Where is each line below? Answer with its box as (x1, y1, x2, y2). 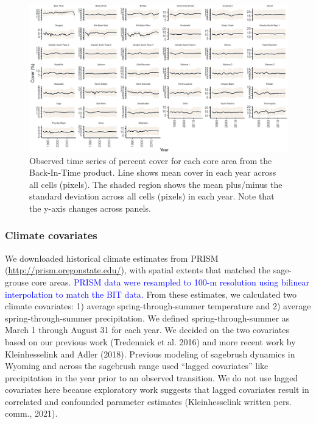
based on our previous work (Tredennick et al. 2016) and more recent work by (5, 335, 296, 348)
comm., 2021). (5, 407, 58, 420)
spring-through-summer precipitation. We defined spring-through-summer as (5, 311, 290, 324)
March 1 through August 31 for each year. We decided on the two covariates (5, 323, 289, 336)
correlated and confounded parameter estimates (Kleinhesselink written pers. (5, 395, 292, 408)
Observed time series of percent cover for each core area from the (29, 154, 272, 167)
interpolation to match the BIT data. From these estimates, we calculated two (5, 287, 297, 300)
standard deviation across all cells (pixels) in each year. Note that (29, 190, 275, 203)
